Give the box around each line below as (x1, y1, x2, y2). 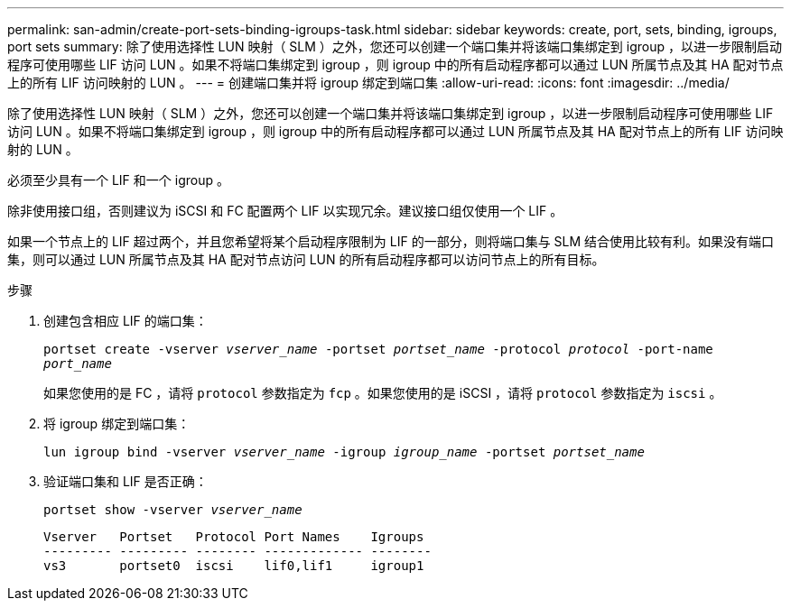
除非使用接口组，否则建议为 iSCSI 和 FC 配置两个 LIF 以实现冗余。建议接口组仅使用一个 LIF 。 (7, 203, 563, 218)
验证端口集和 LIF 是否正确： (43, 474, 208, 489)
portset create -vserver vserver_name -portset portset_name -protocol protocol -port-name (43, 342, 713, 356)
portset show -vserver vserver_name (43, 502, 302, 517)
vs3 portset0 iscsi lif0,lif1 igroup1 (43, 558, 424, 573)
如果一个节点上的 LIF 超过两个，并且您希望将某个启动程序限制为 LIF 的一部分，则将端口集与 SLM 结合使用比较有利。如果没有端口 (7, 234, 775, 249)
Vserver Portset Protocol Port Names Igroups (43, 530, 424, 544)
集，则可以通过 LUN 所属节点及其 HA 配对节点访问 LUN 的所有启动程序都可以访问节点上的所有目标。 (7, 252, 605, 267)
